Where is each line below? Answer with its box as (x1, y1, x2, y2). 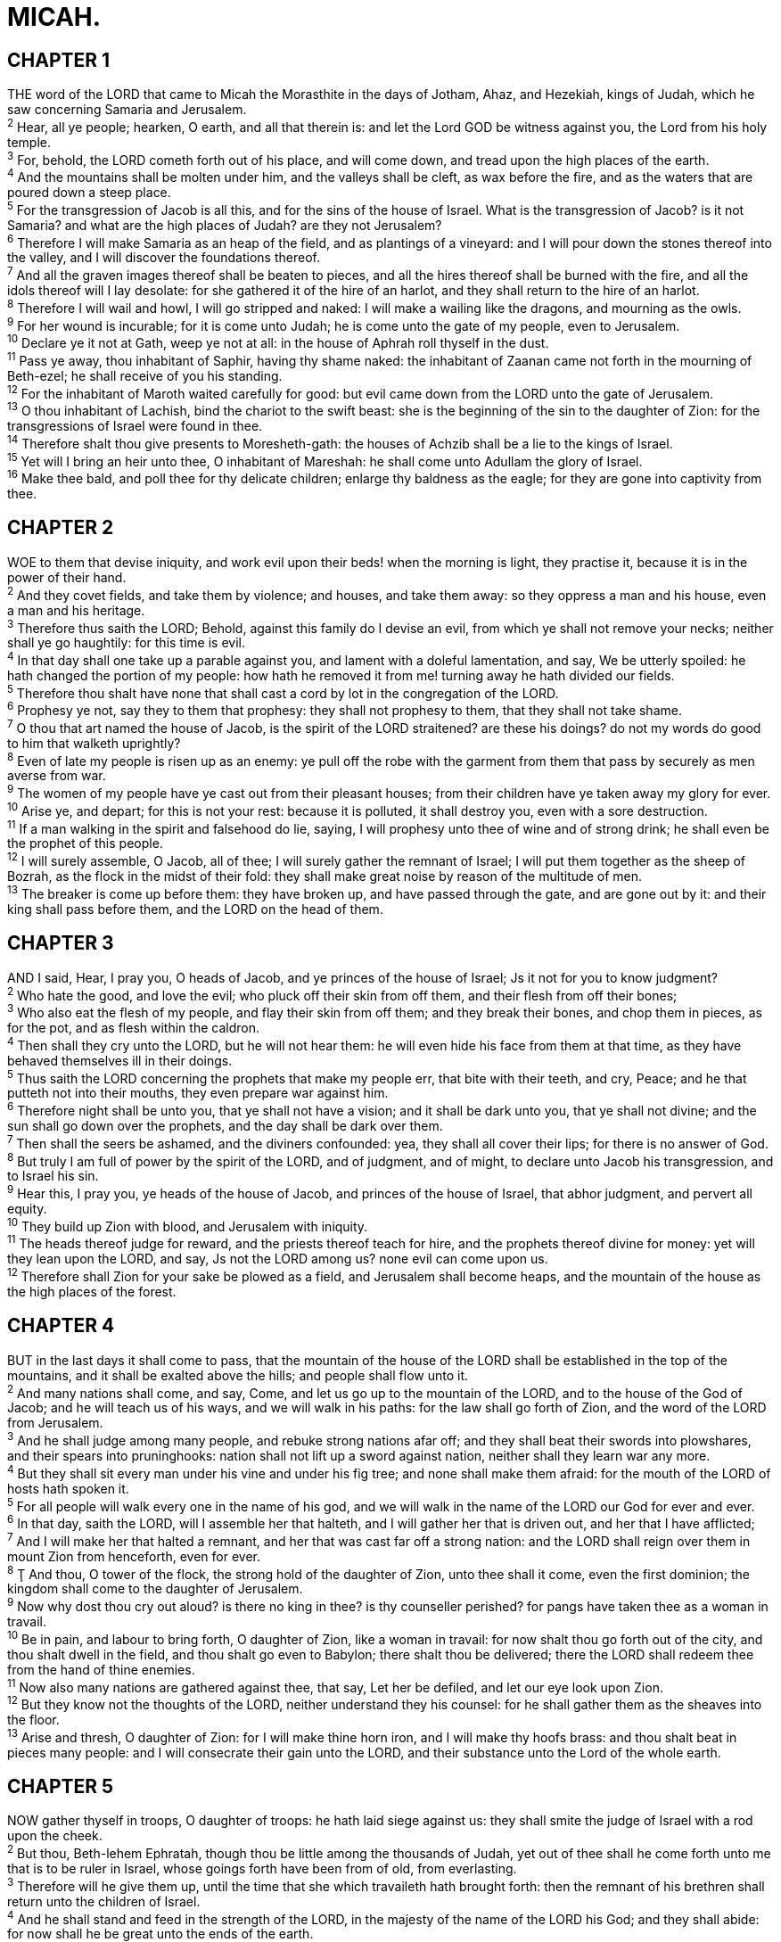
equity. (7, 1200, 47, 1216)
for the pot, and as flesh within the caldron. (7, 1019, 259, 1035)
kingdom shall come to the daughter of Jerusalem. (7, 1581, 303, 1597)
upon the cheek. (7, 1828, 103, 1844)
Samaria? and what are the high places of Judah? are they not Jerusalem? (7, 217, 442, 233)
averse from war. (7, 768, 106, 784)
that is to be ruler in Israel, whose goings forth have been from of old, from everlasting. (7, 1861, 517, 1877)
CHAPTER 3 (7, 932, 114, 955)
